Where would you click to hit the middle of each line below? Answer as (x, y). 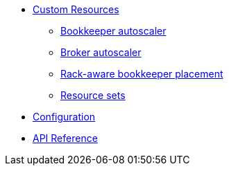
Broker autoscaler (101, 52)
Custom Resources (76, 9)
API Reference (65, 138)
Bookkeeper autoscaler (113, 31)
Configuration (64, 117)
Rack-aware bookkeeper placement (142, 74)
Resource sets (93, 95)
